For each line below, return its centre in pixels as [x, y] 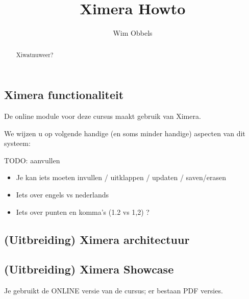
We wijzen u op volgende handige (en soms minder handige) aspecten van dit [125, 133]
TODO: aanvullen [32, 160]
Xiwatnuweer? [35, 54]
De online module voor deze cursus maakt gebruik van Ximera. [103, 116]
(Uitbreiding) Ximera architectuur [97, 239]
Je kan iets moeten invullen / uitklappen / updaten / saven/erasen [121, 177]
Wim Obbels [133, 33]
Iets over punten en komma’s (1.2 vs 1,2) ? [83, 211]
